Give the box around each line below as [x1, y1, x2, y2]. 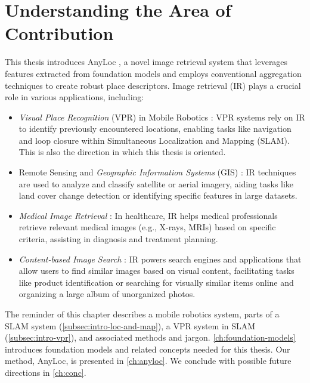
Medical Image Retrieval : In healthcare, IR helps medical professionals [18, 209, 278, 221]
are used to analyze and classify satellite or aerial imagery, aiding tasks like [18, 177, 294, 190]
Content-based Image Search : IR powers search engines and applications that [18, 252, 302, 265]
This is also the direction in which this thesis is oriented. [18, 146, 226, 158]
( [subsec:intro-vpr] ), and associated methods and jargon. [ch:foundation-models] [5, 331, 296, 344]
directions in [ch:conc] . [5, 366, 86, 378]
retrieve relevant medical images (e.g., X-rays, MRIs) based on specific [18, 221, 276, 233]
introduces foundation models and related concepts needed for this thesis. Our [5, 342, 290, 355]
